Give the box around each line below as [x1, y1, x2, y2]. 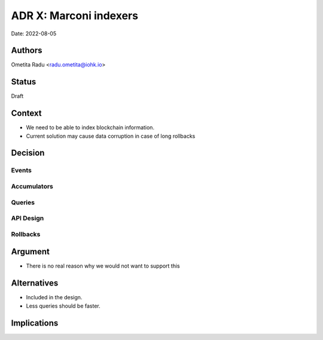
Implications [11, 318, 59, 328]
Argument [11, 247, 50, 257]
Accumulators [11, 183, 54, 190]
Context [11, 108, 42, 119]
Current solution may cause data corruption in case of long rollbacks [26, 132, 196, 139]
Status [11, 77, 36, 87]
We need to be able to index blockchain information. [26, 124, 155, 131]
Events [11, 166, 32, 175]
